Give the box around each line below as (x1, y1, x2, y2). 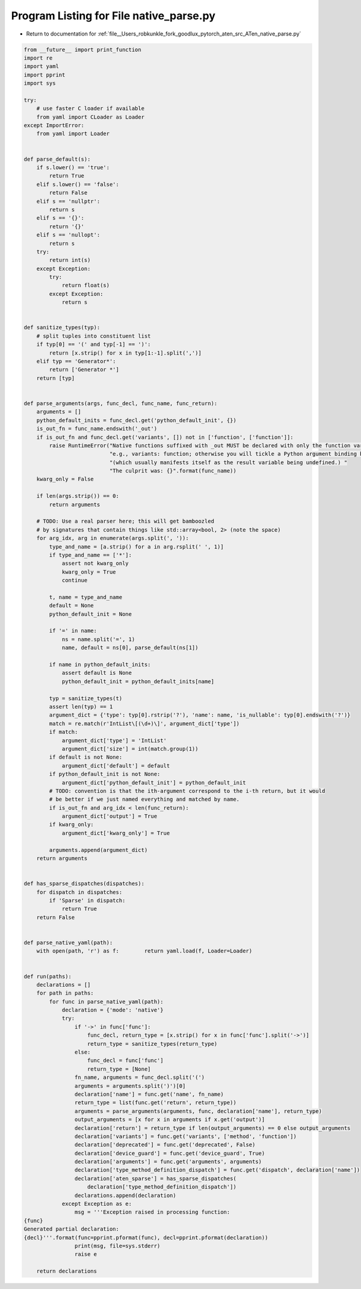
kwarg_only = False (36, 476, 94, 483)
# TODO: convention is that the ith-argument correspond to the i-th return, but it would (49, 787, 326, 794)
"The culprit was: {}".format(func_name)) (109, 467, 237, 474)
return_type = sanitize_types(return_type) (87, 1040, 218, 1047)
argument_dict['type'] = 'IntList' (61, 737, 167, 744)
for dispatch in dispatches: (36, 889, 123, 895)
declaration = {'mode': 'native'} (61, 1007, 164, 1014)
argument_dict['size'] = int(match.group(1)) (61, 745, 199, 752)
